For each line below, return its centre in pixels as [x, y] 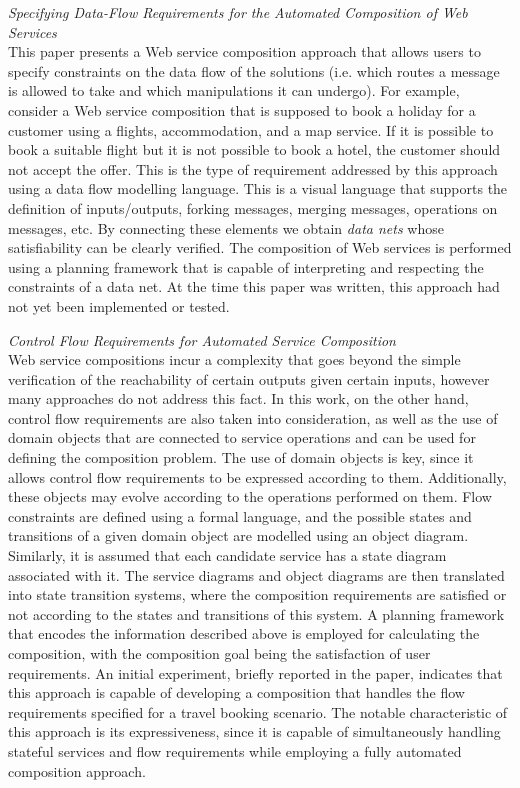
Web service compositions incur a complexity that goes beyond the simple [234, 359]
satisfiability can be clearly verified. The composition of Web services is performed [260, 247]
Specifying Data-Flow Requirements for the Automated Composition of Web [238, 12]
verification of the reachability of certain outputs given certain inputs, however [249, 378]
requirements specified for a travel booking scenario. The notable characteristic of [258, 711]
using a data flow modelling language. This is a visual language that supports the [258, 188]
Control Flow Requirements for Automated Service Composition [202, 339]
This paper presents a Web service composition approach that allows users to [244, 51]
